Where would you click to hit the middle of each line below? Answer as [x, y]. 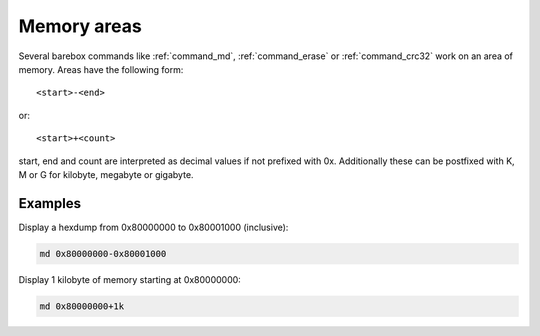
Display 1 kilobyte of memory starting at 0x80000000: [130, 279]
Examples [50, 203]
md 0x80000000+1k [82, 306]
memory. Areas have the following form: [101, 69]
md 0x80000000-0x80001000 [103, 253]
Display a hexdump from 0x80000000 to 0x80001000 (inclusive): [153, 227]
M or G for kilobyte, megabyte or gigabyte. [106, 174]
